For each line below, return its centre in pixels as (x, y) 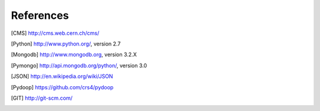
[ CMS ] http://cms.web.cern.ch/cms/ (55, 33)
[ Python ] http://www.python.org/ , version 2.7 (66, 44)
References (40, 15)
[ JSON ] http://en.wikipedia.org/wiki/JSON (62, 76)
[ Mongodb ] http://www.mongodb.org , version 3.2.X (74, 55)
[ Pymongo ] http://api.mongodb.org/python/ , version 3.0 (79, 66)
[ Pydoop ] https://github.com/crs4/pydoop (62, 87)
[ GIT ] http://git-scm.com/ (42, 98)
